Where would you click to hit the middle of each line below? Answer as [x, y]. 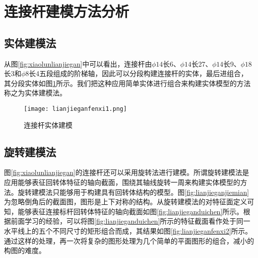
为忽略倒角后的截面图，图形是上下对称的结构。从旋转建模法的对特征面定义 [126, 202]
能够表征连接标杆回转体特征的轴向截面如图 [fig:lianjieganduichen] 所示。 [130, 211]
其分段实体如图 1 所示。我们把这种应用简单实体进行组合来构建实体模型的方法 [127, 83]
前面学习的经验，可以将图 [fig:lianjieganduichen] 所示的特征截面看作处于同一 [130, 221]
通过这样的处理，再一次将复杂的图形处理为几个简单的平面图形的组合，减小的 [129, 240]
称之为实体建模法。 [35, 93]
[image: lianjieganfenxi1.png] [75, 109]
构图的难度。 [25, 250]
